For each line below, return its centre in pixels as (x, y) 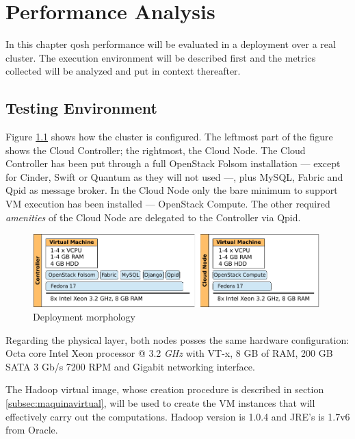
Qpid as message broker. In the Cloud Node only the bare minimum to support (172, 190)
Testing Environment (81, 108)
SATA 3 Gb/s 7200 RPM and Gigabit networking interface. (130, 366)
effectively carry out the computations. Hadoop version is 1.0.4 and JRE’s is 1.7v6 (178, 416)
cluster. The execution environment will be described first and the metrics (161, 57)
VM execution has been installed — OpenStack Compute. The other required (168, 204)
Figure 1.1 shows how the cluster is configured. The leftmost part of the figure (169, 137)
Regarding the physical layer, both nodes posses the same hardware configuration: (177, 339)
